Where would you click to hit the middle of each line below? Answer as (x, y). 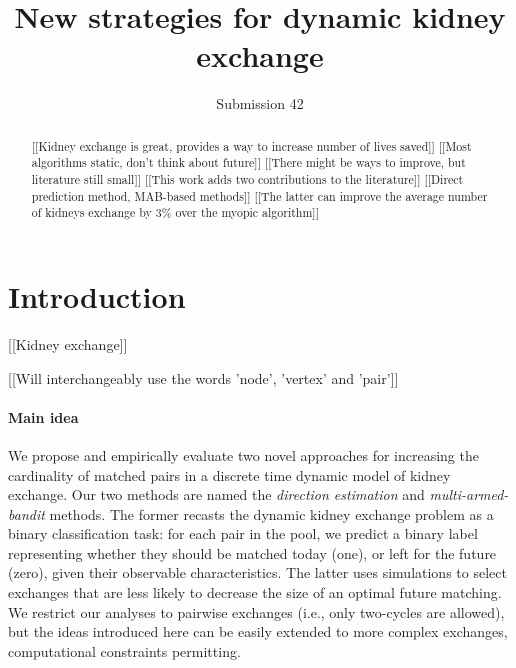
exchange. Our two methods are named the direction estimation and (216, 494)
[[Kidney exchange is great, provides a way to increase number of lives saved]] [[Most (251, 145)
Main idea (43, 416)
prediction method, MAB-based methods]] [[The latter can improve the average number (259, 195)
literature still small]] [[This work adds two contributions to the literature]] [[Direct (247, 179)
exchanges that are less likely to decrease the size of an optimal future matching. (255, 592)
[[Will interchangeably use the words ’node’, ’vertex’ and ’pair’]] (203, 377)
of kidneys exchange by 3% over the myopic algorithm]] (175, 212)
